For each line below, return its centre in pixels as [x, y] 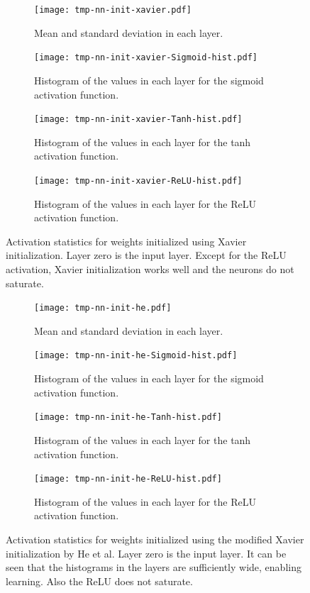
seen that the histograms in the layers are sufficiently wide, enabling [154, 567]
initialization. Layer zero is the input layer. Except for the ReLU [146, 255]
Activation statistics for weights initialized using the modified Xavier [155, 539]
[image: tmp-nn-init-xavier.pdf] [113, 10]
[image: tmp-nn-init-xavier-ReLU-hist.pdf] [138, 181]
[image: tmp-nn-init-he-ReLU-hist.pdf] [128, 479]
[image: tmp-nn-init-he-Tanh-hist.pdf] [128, 417]
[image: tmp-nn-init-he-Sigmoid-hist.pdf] [136, 356]
